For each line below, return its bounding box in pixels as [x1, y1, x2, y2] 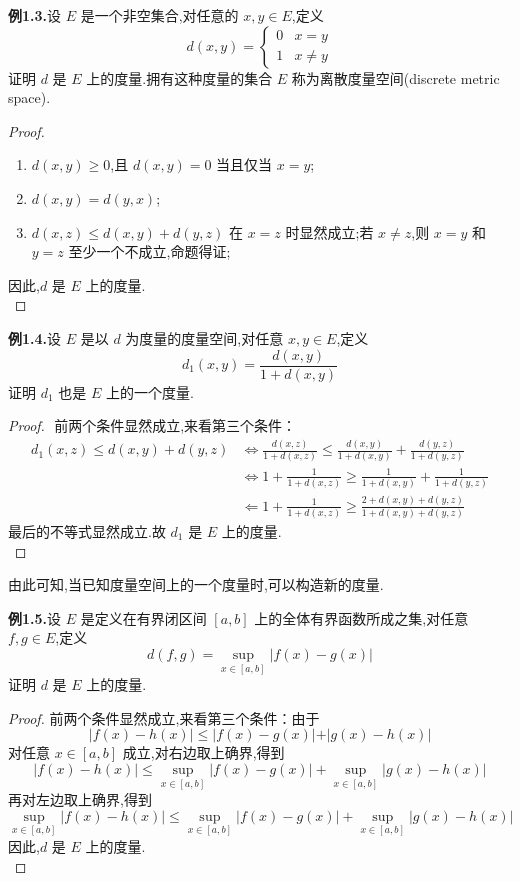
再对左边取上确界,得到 [8, 789, 152, 810]
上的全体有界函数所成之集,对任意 [254, 607, 469, 628]
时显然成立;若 [285, 221, 374, 242]
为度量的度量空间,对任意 [125, 327, 284, 348]
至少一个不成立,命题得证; [68, 241, 231, 262]
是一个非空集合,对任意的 [80, 5, 239, 25]
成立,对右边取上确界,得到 [122, 742, 285, 763]
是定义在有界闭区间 [80, 607, 207, 628]
